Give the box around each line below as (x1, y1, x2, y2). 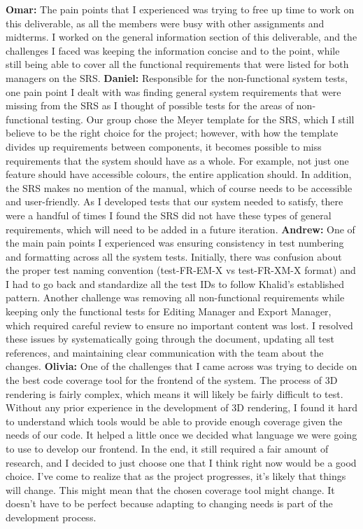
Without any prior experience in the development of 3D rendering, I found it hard (6, 400, 357, 415)
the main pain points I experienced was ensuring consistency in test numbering (6, 235, 344, 250)
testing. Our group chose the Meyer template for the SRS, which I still (51, 111, 355, 126)
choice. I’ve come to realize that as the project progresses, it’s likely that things (6, 469, 346, 483)
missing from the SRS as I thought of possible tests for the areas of (6, 98, 294, 113)
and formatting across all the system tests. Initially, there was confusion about (6, 249, 342, 263)
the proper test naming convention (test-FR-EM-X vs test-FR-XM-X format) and (6, 263, 356, 277)
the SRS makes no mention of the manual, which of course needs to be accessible (6, 180, 353, 195)
